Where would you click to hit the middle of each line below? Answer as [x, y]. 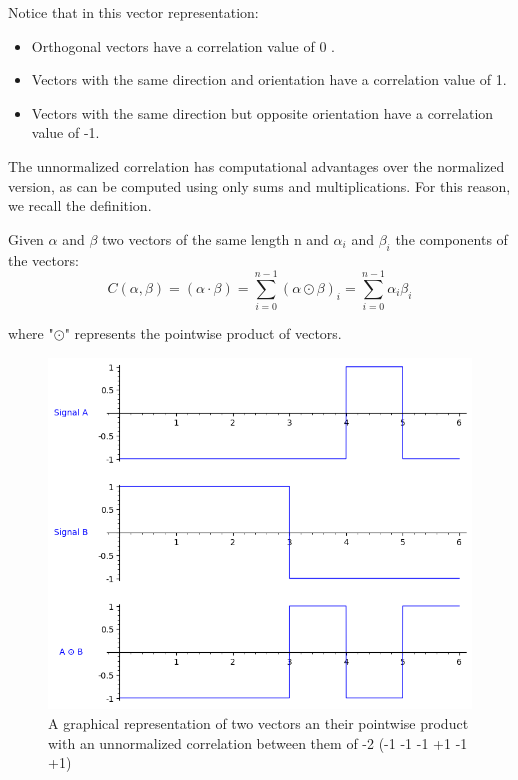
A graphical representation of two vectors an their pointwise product [258, 722]
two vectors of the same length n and [215, 238]
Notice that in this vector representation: [133, 12]
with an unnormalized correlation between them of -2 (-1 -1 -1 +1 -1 [258, 742]
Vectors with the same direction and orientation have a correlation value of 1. [269, 79]
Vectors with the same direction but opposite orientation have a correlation [262, 112]
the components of [451, 238]
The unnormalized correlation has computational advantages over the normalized [256, 165]
